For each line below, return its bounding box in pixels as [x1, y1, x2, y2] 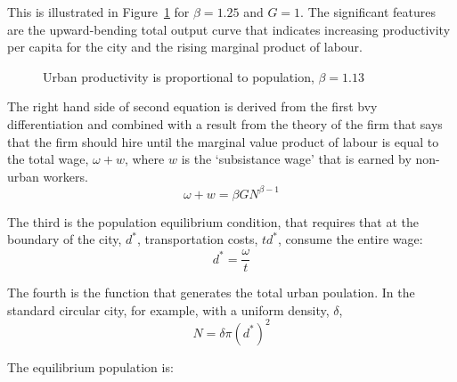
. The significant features [300, 3, 436, 20]
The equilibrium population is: [7, 357, 174, 376]
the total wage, [7, 150, 89, 168]
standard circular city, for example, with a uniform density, [7, 300, 330, 319]
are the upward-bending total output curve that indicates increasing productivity [7, 20, 451, 38]
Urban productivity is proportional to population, [43, 67, 314, 85]
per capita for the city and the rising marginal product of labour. [7, 37, 363, 56]
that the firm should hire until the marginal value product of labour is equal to [7, 132, 439, 150]
